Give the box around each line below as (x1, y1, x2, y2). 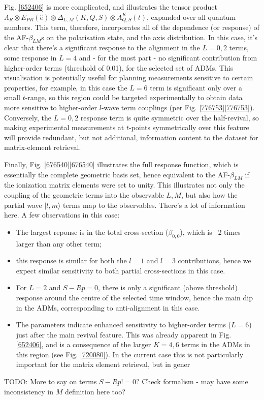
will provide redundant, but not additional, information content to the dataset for (4, 132, 258, 142)
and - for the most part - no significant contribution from (79, 52, 257, 63)
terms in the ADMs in (181, 339, 250, 350)
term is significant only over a (150, 82, 242, 93)
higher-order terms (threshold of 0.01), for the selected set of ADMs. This (4, 62, 234, 73)
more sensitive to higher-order (4, 102, 97, 112)
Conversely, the (4, 112, 52, 122)
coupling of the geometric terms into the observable (4, 189, 164, 200)
